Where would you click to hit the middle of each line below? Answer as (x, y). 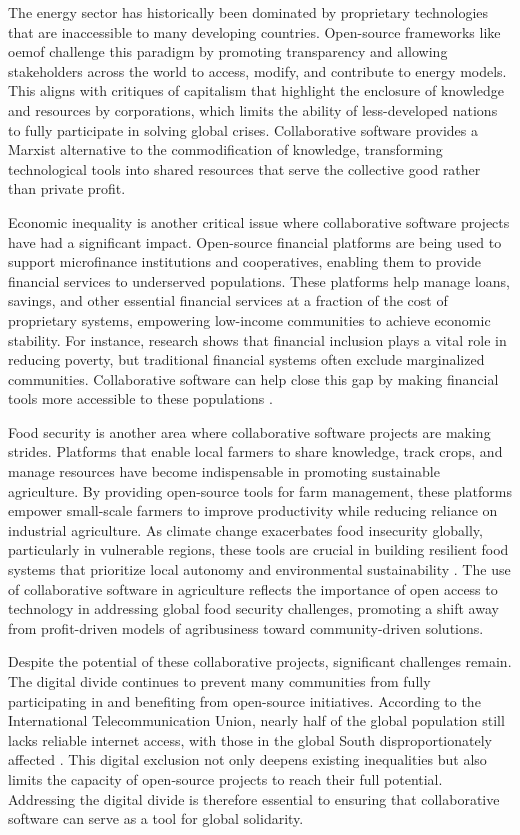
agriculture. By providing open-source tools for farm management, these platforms (260, 490)
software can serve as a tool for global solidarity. (156, 818)
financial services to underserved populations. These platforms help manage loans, (259, 280)
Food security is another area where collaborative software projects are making (249, 431)
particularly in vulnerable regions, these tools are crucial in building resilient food (258, 549)
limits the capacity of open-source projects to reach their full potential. (225, 778)
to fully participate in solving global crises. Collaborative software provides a (243, 129)
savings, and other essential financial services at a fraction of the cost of (228, 300)
